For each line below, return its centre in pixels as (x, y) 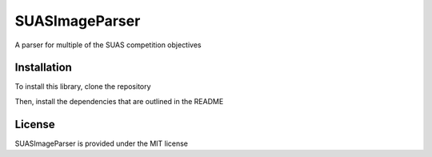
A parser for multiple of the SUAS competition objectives (108, 45)
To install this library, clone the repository (83, 87)
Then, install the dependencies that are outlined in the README (119, 101)
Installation (43, 68)
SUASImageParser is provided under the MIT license (101, 143)
